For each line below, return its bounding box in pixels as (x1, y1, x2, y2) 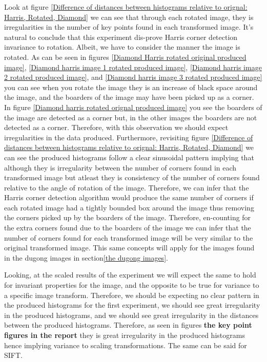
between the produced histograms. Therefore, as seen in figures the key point (4, 320, 252, 330)
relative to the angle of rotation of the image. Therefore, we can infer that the (4, 182, 249, 193)
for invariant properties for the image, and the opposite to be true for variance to (4, 280, 259, 290)
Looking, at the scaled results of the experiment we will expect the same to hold (4, 269, 256, 280)
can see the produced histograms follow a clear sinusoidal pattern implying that (4, 152, 254, 162)
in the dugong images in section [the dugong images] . (4, 252, 168, 263)
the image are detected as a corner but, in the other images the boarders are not (4, 112, 257, 122)
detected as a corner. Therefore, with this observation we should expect (4, 122, 229, 133)
